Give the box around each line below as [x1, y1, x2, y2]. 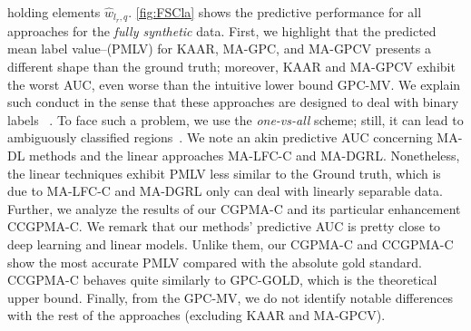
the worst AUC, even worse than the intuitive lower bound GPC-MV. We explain [7, 74, 461, 93]
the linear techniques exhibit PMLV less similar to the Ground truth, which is [7, 163, 441, 182]
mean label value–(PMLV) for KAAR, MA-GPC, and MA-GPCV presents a [7, 39, 431, 58]
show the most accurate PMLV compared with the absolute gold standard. [7, 252, 422, 271]
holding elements [7, 3, 101, 21]
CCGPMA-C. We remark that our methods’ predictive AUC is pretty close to [7, 217, 441, 236]
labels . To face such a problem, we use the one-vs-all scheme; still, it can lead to [7, 110, 464, 129]
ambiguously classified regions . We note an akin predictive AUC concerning [7, 128, 433, 147]
